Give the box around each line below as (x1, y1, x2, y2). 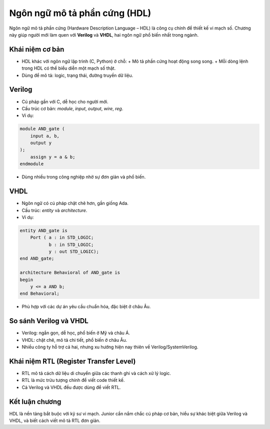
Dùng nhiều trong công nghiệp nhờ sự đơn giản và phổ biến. (21, 174, 146, 180)
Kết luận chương (9, 397, 61, 406)
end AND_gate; (19, 256, 54, 262)
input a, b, (30, 133, 60, 139)
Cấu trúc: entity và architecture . (21, 207, 87, 213)
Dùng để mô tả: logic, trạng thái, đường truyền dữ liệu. (21, 72, 133, 78)
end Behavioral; (19, 291, 60, 297)
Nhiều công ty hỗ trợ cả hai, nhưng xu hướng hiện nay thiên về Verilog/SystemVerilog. (21, 344, 198, 350)
